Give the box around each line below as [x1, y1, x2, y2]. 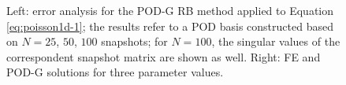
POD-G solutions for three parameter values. [6, 64, 224, 80]
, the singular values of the [211, 33, 340, 50]
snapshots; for [101, 33, 168, 50]
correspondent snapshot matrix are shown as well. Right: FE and [6, 48, 321, 65]
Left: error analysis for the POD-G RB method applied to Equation [6, 2, 334, 18]
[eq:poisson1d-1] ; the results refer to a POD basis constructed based [6, 17, 333, 34]
